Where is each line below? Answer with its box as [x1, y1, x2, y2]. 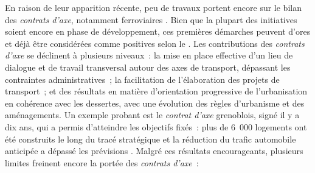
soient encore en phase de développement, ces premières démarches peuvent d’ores [5, 25, 311, 38]
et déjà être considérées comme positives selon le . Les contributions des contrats [5, 37, 305, 49]
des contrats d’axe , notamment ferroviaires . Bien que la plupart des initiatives [5, 13, 297, 26]
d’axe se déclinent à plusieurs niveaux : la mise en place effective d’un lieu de [5, 49, 293, 62]
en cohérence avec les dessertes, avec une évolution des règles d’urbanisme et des [5, 96, 305, 109]
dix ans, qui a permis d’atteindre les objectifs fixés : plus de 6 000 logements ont [5, 120, 307, 133]
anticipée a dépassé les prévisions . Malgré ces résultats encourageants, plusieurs [5, 144, 303, 157]
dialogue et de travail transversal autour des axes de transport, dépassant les [5, 60, 291, 73]
